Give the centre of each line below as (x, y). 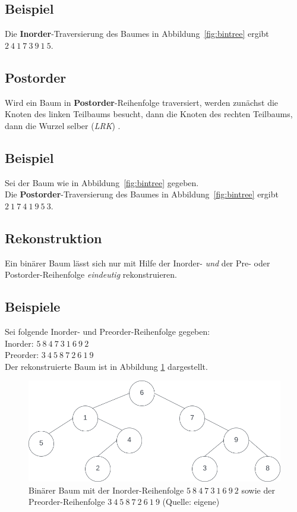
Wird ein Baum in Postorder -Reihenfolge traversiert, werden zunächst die (142, 102)
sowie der (258, 490)
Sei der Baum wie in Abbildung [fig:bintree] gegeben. (102, 182)
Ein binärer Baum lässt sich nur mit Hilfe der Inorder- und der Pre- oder (138, 263)
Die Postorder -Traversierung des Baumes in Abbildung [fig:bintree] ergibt (142, 194)
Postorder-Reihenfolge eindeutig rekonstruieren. (91, 274)
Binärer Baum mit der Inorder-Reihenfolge (106, 490)
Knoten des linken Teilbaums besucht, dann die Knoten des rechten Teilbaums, (149, 114)
